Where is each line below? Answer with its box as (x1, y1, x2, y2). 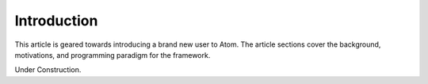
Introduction (14, 12, 98, 29)
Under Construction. (14, 65, 82, 74)
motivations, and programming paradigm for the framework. (14, 50, 211, 59)
